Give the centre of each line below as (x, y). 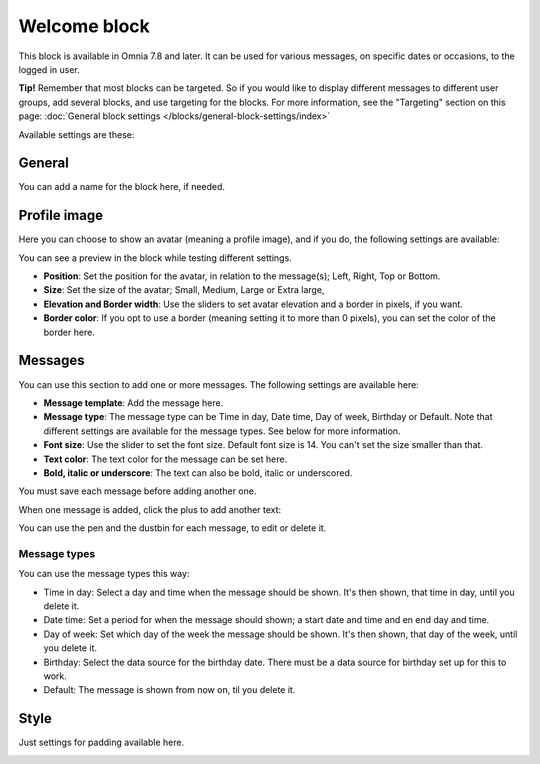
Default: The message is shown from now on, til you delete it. (169, 690)
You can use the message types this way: (104, 574)
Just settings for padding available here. (101, 742)
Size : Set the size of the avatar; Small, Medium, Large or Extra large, (184, 290)
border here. (69, 332)
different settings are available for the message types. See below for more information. (222, 431)
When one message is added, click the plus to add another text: (150, 509)
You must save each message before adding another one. (137, 491)
